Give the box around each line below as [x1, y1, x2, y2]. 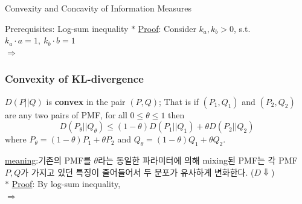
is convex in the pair [46, 95, 126, 107]
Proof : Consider [138, 22, 196, 34]
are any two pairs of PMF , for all [5, 108, 127, 121]
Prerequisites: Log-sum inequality [5, 22, 129, 34]
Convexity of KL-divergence [5, 71, 144, 86]
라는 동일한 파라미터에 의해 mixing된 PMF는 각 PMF [98, 153, 298, 166]
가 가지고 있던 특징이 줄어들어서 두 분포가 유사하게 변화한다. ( [21, 165, 254, 178]
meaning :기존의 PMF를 [5, 153, 91, 166]
